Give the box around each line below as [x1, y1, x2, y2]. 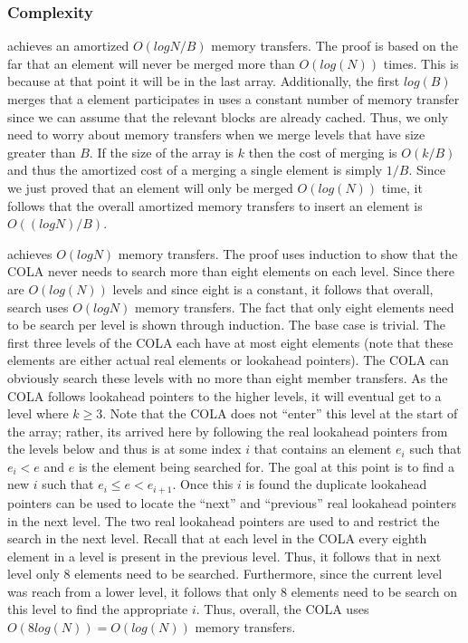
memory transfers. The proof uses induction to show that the [118, 244, 458, 263]
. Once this [172, 475, 234, 494]
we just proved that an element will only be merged [7, 178, 293, 197]
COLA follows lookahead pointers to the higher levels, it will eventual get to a [7, 386, 442, 405]
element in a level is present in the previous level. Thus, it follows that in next [7, 546, 442, 565]
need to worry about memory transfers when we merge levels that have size [7, 125, 425, 144]
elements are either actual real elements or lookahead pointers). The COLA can [7, 350, 449, 369]
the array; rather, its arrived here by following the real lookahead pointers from [7, 421, 448, 440]
